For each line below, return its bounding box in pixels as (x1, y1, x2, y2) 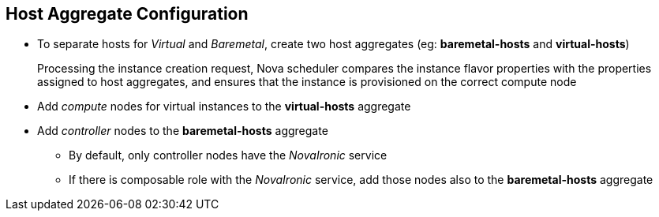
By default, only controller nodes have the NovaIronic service (69, 148, 388, 163)
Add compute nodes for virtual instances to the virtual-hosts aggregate (37, 99, 411, 114)
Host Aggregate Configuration (6, 4, 249, 24)
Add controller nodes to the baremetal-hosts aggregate (37, 124, 328, 138)
